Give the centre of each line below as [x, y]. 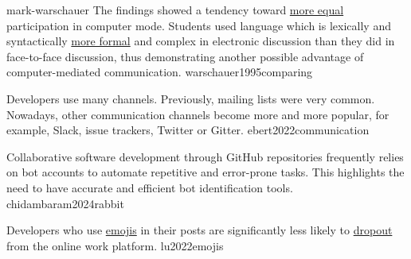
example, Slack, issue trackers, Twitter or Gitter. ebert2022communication [188, 130]
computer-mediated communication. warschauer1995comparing [160, 72]
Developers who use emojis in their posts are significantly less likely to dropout [200, 230]
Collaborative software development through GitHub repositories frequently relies [205, 156]
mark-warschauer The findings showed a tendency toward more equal [175, 10]
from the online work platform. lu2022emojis [115, 245]
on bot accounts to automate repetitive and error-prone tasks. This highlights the [205, 172]
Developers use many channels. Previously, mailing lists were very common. [191, 98]
